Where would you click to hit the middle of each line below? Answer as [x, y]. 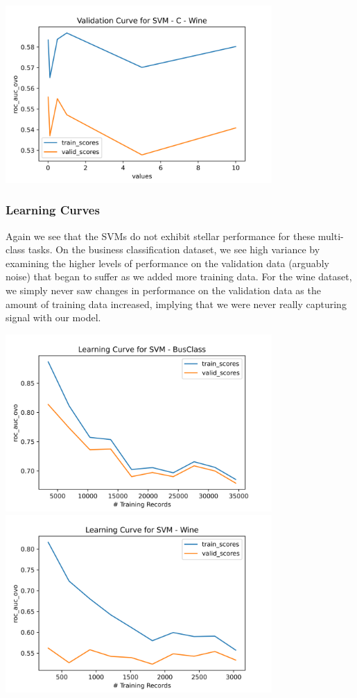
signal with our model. [53, 317]
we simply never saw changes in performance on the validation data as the [163, 290]
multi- [331, 236]
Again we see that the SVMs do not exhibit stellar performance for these [160, 236]
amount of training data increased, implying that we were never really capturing [176, 304]
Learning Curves [53, 210]
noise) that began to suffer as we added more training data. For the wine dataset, [179, 276]
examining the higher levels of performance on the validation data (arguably [167, 263]
